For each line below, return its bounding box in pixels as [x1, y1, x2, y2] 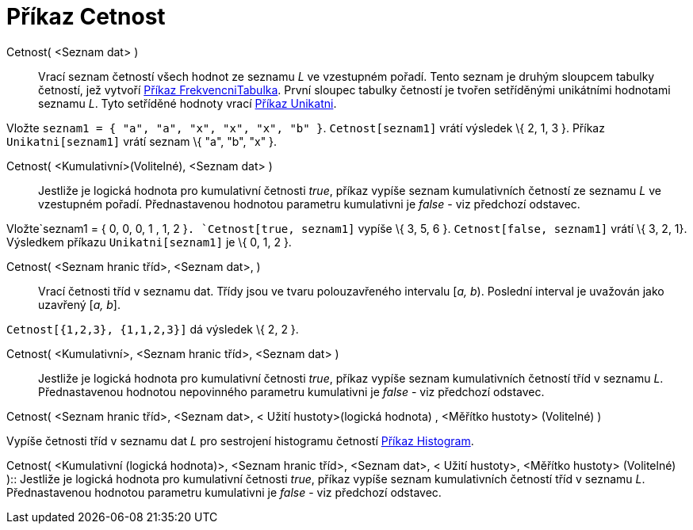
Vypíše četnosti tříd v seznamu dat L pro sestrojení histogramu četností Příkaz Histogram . [6, 433, 474, 448]
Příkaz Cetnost [6, 3, 166, 30]
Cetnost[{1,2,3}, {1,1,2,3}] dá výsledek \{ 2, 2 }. [6, 322, 299, 336]
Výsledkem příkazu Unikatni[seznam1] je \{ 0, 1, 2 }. [6, 234, 292, 249]
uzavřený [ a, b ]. [38, 297, 121, 311]
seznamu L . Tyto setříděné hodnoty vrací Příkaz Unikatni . [38, 96, 337, 110]
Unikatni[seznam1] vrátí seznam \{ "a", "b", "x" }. [6, 134, 278, 148]
